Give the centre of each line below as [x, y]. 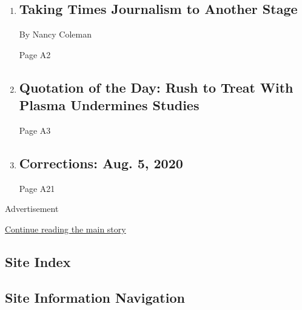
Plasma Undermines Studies [109, 105]
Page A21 [37, 188]
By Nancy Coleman [55, 34]
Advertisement [32, 209]
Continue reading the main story [65, 229]
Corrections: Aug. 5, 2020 [101, 163]
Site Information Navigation [95, 297]
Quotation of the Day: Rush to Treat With [156, 87]
